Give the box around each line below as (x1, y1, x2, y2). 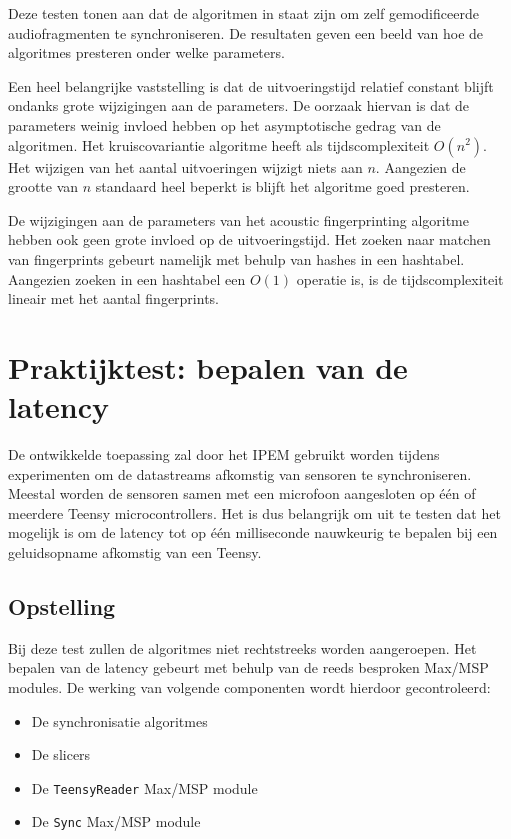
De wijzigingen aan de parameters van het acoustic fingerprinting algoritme (8, 209, 469, 230)
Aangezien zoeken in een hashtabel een (8, 268, 246, 289)
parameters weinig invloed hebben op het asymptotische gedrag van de (8, 114, 441, 135)
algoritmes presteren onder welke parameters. (8, 42, 285, 63)
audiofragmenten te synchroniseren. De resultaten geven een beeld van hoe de (8, 22, 484, 43)
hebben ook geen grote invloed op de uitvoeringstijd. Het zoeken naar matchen (8, 229, 491, 250)
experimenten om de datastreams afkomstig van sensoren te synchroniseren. (8, 463, 472, 484)
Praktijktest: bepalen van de (8, 346, 408, 387)
